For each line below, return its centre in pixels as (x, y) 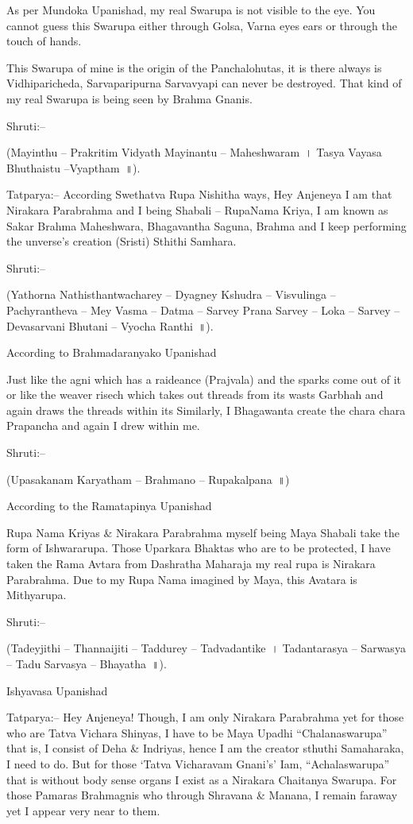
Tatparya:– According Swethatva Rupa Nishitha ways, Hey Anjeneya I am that (199, 194)
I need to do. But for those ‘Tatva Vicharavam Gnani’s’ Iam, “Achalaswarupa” (198, 763)
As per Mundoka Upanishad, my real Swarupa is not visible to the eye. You (191, 10)
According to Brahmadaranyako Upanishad (112, 352)
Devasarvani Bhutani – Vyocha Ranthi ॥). (110, 325)
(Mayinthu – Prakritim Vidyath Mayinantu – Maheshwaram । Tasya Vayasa (194, 152)
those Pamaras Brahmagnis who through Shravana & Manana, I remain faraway (202, 795)
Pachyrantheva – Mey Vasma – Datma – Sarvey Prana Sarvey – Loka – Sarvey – (203, 309)
